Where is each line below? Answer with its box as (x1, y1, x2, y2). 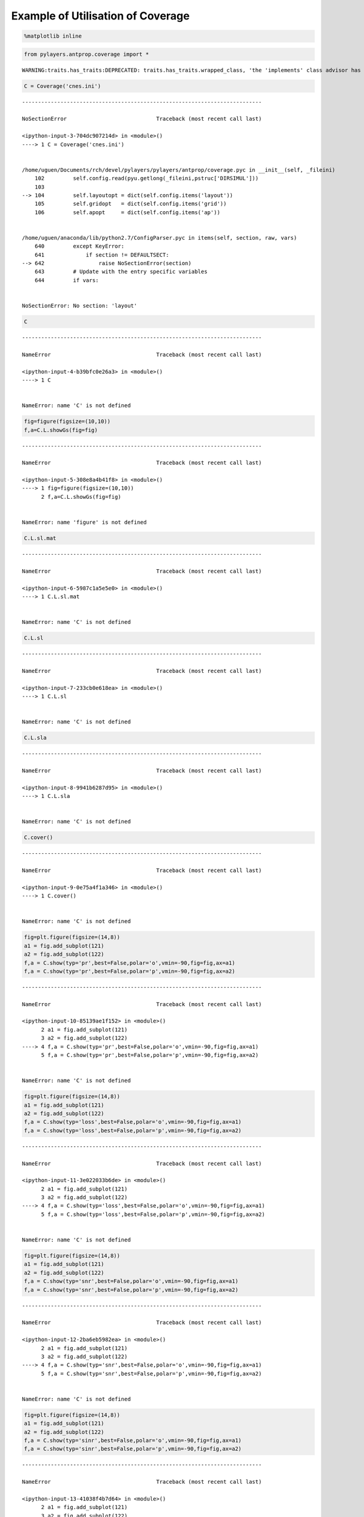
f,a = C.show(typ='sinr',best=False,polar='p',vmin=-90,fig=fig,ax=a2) (24, 1445, 242, 1453)
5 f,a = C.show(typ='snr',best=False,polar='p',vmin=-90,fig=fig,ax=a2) (41, 1370, 262, 1377)
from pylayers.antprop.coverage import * (24, 50, 149, 58)
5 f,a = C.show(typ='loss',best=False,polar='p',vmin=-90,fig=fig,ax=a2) (41, 1211, 265, 1218)
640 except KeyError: (34, 243, 124, 250)
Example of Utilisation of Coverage (11, 9, 190, 22)
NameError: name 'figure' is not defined (22, 519, 147, 526)
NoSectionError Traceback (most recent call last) (22, 115, 262, 123)
